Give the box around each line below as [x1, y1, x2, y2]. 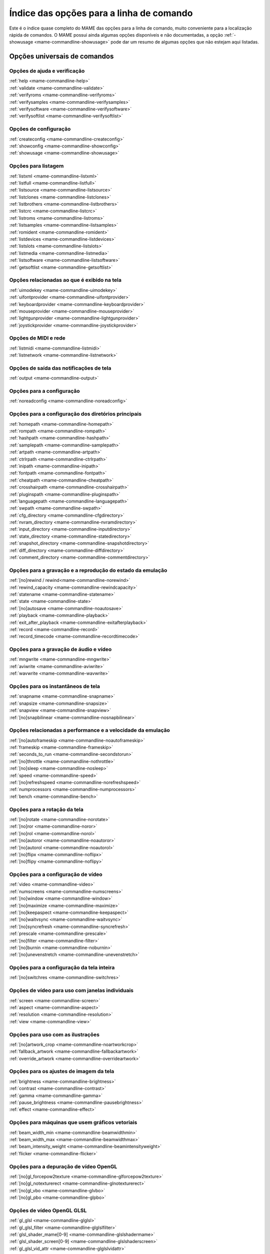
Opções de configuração [9, 125, 71, 132]
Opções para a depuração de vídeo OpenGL [9, 1163, 117, 1170]
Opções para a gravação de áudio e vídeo [9, 646, 112, 653]
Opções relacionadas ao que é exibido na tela [9, 276, 122, 283]
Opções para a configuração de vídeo [9, 871, 102, 878]
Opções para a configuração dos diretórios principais [9, 410, 142, 417]
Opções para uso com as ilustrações [9, 1031, 100, 1038]
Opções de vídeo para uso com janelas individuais [9, 987, 134, 994]
